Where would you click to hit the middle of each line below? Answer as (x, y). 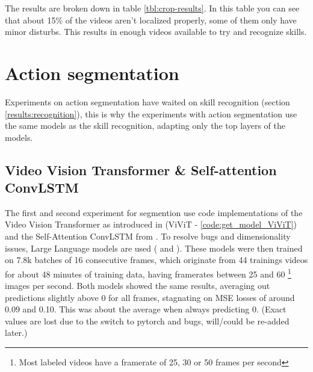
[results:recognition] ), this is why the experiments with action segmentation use (151, 113)
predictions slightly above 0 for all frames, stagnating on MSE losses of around (150, 297)
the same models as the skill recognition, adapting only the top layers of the (145, 126)
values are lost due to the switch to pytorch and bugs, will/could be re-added (147, 321)
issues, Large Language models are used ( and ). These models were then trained (154, 248)
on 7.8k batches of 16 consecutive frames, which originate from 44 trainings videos (156, 260)
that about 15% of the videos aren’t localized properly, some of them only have (151, 20)
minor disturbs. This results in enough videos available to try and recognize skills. (156, 32)
